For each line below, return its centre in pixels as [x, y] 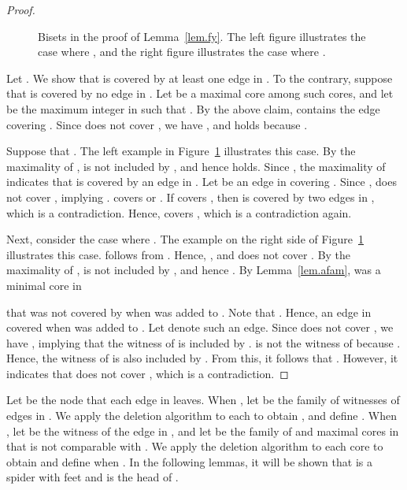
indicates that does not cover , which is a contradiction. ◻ [148, 373]
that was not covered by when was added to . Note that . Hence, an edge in [189, 312]
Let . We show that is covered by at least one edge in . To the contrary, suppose [200, 78]
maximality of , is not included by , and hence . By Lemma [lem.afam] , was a [194, 270]
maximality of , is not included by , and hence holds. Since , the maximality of [196, 166]
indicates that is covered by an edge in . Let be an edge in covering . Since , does [202, 182]
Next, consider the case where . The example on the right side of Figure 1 [185, 239]
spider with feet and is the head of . [92, 477]
